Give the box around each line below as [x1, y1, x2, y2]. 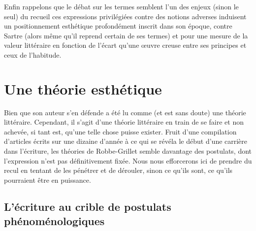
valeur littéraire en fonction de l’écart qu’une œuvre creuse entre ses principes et [4, 40, 247, 50]
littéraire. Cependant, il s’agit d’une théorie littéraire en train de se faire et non [4, 117, 244, 127]
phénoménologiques [4, 213, 105, 229]
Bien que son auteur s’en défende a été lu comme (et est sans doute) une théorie [4, 107, 246, 117]
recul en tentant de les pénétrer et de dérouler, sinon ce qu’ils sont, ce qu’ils [4, 165, 233, 175]
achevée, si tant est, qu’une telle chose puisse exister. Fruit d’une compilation [4, 126, 237, 136]
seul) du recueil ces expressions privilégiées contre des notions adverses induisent [4, 11, 247, 21]
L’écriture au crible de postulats [4, 198, 171, 214]
